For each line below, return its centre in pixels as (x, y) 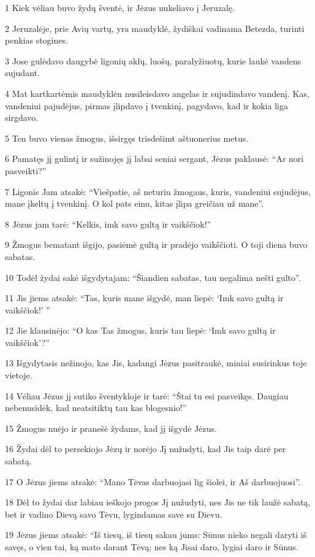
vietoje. (19, 375)
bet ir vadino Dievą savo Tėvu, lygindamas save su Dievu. (114, 514)
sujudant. (22, 73)
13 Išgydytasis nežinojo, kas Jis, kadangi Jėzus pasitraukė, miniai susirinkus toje (156, 363)
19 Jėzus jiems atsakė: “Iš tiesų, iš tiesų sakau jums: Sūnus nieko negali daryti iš (156, 535)
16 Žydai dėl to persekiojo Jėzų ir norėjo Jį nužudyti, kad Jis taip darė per (146, 449)
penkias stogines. (36, 40)
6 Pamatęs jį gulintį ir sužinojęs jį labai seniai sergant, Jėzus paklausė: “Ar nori (154, 159)
